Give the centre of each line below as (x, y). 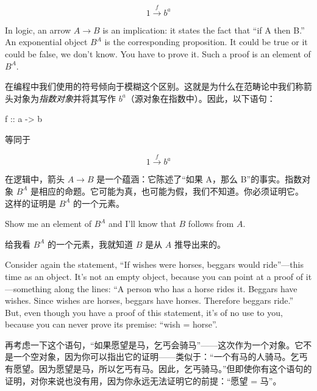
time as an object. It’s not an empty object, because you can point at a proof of (154, 276)
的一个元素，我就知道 (91, 244)
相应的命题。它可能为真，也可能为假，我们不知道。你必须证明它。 (172, 191)
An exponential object (46, 42)
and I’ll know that (142, 224)
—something (28, 288)
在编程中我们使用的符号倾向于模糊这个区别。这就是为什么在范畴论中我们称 (154, 86)
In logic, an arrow (38, 30)
